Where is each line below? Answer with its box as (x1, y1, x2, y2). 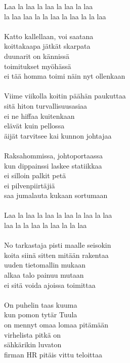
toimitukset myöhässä (4, 60, 71, 71)
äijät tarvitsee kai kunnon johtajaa (4, 130, 112, 141)
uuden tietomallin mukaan (4, 259, 86, 270)
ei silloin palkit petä (4, 170, 66, 181)
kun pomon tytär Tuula (4, 309, 77, 320)
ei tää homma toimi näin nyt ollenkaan (4, 71, 125, 81)
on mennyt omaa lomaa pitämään (4, 319, 109, 329)
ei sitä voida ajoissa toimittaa (4, 279, 96, 290)
